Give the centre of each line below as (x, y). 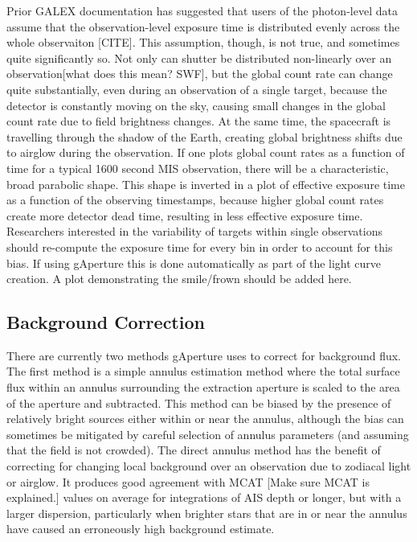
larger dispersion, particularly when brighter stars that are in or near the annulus (207, 513)
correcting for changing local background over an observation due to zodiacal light (209, 466)
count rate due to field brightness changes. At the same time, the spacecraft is (199, 121)
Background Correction (106, 322)
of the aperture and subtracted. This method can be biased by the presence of (199, 402)
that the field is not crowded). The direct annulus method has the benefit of (194, 450)
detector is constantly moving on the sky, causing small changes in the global (196, 105)
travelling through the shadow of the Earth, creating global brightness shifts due (204, 136)
